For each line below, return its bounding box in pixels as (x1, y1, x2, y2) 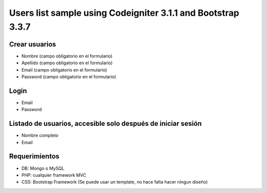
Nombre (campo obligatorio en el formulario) (21, 53, 113, 59)
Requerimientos (9, 152, 59, 160)
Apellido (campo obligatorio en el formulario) (21, 60, 113, 66)
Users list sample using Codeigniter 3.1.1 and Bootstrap (9, 7, 239, 18)
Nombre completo (21, 132, 59, 138)
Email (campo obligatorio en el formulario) (21, 67, 107, 73)
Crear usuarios (9, 40, 56, 48)
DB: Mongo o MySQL (21, 165, 64, 171)
